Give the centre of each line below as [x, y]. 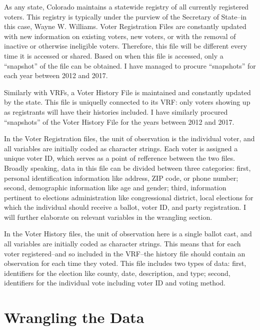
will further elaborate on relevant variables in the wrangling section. [108, 217]
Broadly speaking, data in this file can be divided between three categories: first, [127, 168]
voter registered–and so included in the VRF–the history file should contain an [125, 253]
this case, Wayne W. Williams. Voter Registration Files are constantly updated [125, 26]
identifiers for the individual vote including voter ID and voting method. [115, 283]
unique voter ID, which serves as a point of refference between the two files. [120, 158]
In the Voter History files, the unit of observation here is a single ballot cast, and [128, 234]
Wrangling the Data [74, 317]
